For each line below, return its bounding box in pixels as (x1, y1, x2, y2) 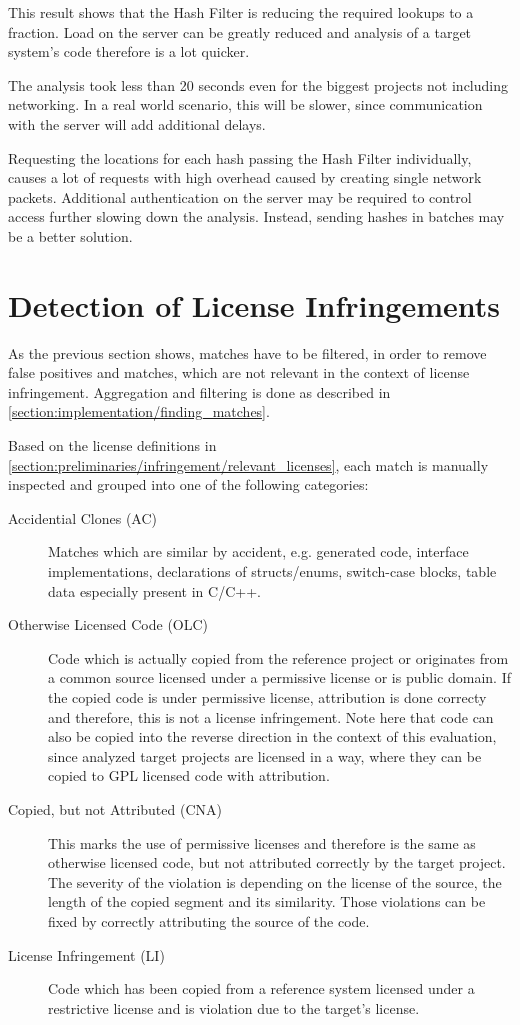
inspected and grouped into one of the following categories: (8, 474, 369, 495)
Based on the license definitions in (8, 435, 217, 456)
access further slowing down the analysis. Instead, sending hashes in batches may (8, 206, 505, 227)
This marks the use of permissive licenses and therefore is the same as (48, 832, 476, 853)
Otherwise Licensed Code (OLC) (8, 614, 209, 635)
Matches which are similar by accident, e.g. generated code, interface (48, 541, 469, 562)
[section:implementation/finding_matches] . (8, 401, 270, 422)
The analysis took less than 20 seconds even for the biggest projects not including (8, 74, 509, 95)
